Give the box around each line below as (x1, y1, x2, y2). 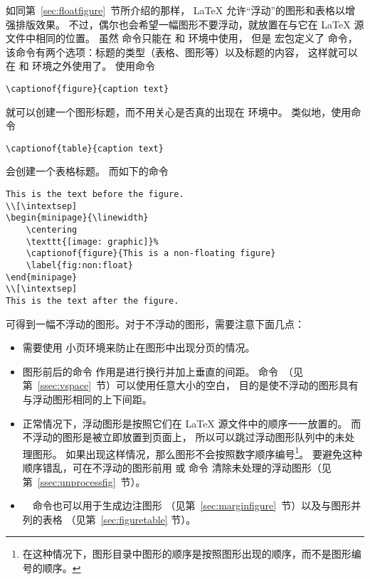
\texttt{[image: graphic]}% (26, 236, 159, 247)
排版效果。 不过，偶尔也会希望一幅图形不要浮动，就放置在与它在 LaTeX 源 (15, 16, 364, 31)
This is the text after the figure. (6, 295, 179, 306)
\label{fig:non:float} (26, 260, 133, 270)
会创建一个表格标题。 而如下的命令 (6, 164, 169, 179)
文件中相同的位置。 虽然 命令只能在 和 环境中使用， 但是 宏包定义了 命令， (6, 31, 358, 46)
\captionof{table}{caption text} (6, 143, 164, 154)
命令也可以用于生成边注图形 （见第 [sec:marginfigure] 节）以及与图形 (32, 498, 351, 513)
